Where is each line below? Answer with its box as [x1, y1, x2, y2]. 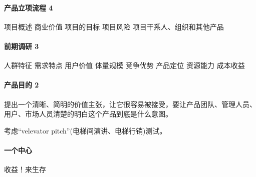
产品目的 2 [4, 79, 39, 90]
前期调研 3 [4, 40, 39, 51]
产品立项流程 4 [4, 2, 53, 12]
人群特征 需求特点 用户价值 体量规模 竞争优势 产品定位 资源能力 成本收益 [4, 60, 245, 70]
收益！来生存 [4, 164, 46, 174]
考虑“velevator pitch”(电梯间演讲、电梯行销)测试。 [4, 125, 167, 135]
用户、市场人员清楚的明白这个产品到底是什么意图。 [4, 108, 172, 119]
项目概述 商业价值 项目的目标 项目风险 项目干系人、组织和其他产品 [4, 21, 224, 31]
